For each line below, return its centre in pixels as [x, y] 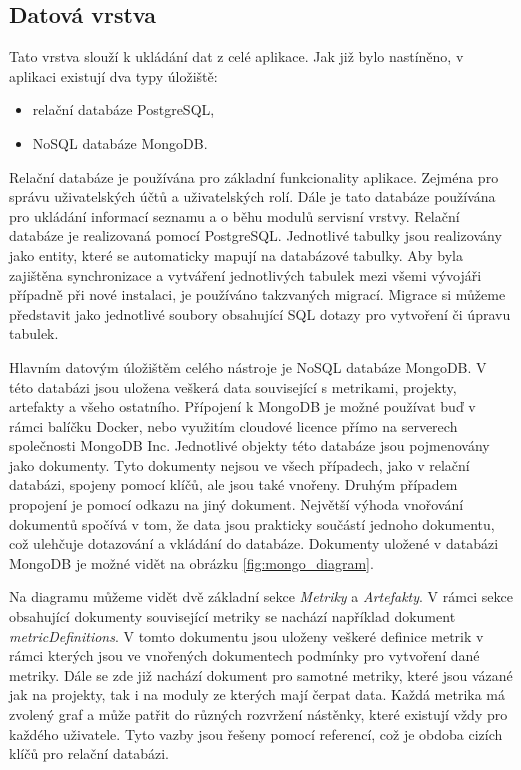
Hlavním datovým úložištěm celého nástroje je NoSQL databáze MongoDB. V [248, 366]
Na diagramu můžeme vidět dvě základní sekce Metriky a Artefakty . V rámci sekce [261, 596]
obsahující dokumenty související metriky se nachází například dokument [232, 616]
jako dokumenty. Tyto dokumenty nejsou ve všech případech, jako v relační [239, 464]
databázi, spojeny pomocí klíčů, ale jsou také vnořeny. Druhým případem [233, 484]
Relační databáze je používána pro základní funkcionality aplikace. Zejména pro [254, 176]
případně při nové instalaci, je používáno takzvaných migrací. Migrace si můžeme [257, 294]
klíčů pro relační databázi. [89, 753]
